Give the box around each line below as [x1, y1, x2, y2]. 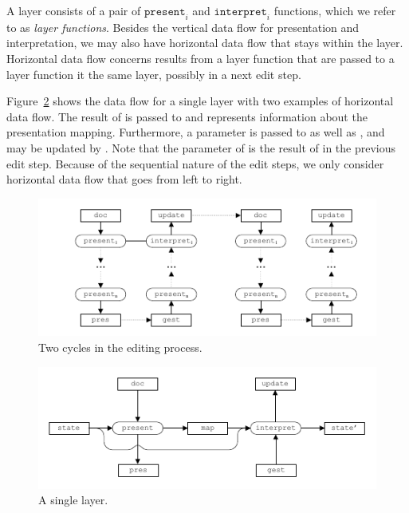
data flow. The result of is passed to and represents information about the [6, 108, 368, 124]
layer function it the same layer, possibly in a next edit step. [6, 65, 301, 82]
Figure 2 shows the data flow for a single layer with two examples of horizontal [6, 93, 394, 109]
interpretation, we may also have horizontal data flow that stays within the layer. [6, 34, 403, 51]
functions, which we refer [273, 2, 396, 18]
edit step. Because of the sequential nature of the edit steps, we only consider [6, 155, 384, 172]
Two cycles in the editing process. [38, 338, 203, 355]
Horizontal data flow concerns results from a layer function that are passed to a [6, 49, 395, 66]
